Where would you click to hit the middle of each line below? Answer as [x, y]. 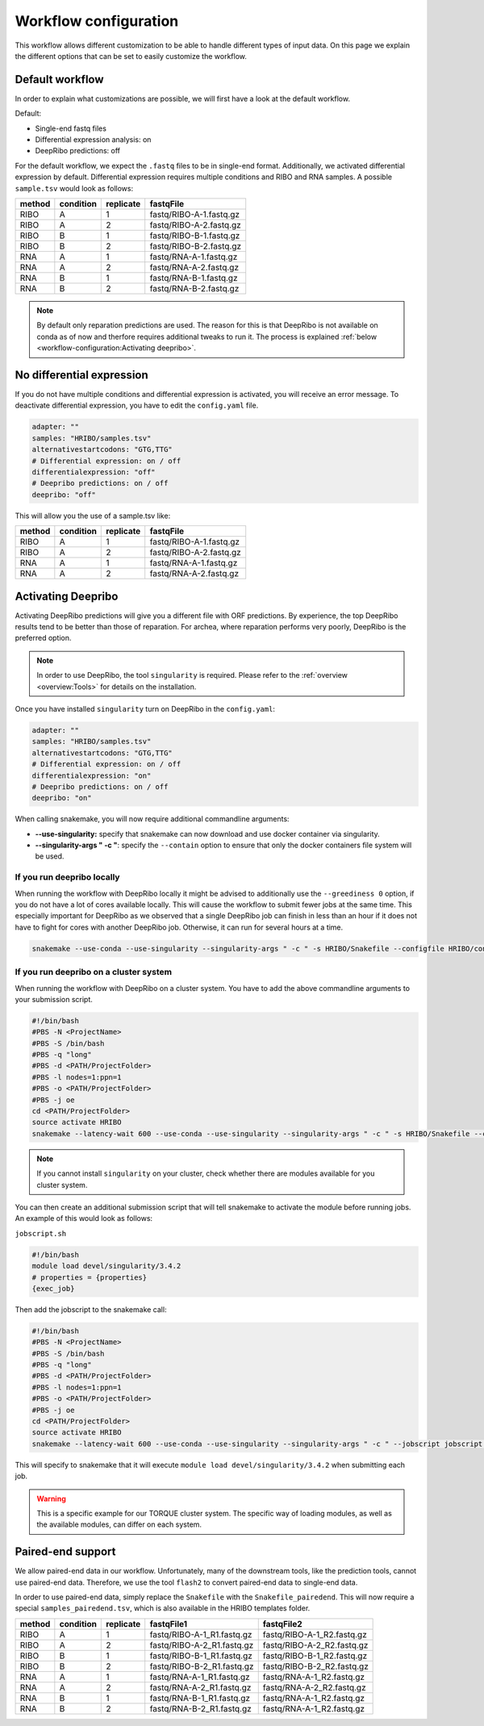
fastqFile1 [169, 1624]
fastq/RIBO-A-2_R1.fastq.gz [202, 1645]
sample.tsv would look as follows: [74, 188]
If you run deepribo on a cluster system [94, 972]
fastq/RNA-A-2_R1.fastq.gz [200, 1687]
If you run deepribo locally [67, 877]
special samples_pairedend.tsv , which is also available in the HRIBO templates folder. [163, 1608]
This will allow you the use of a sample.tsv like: [93, 516]
